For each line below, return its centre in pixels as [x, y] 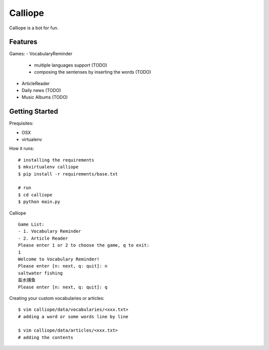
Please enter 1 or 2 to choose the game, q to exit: [84, 245]
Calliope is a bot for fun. [34, 28]
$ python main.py [39, 202]
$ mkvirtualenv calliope [48, 167]
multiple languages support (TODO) [71, 65]
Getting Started [34, 112]
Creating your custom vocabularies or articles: [57, 298]
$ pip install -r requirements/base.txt [68, 174]
